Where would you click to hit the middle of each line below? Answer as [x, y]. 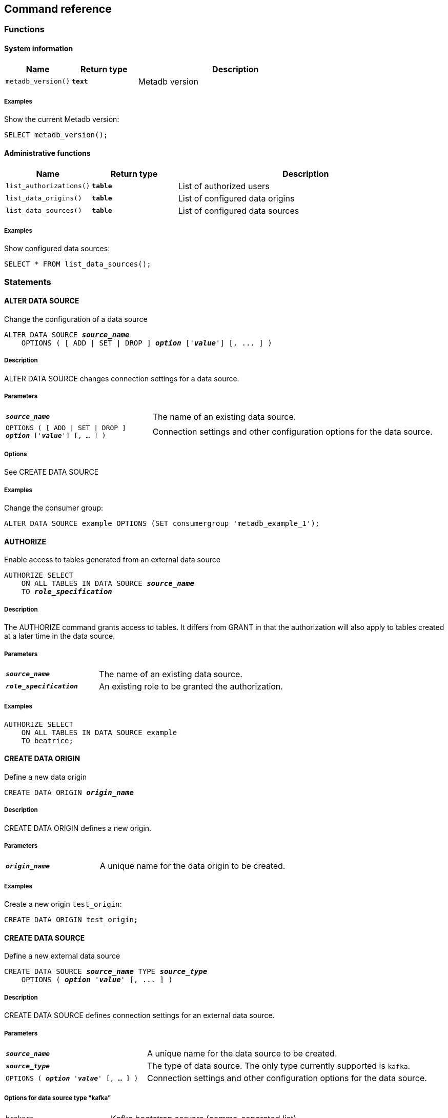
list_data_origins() [44, 198]
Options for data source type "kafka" [58, 1098]
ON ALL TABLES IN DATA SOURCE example [99, 732]
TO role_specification [67, 592]
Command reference [58, 9]
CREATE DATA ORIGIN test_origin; [71, 920]
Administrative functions [47, 153]
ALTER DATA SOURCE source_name [67, 335]
